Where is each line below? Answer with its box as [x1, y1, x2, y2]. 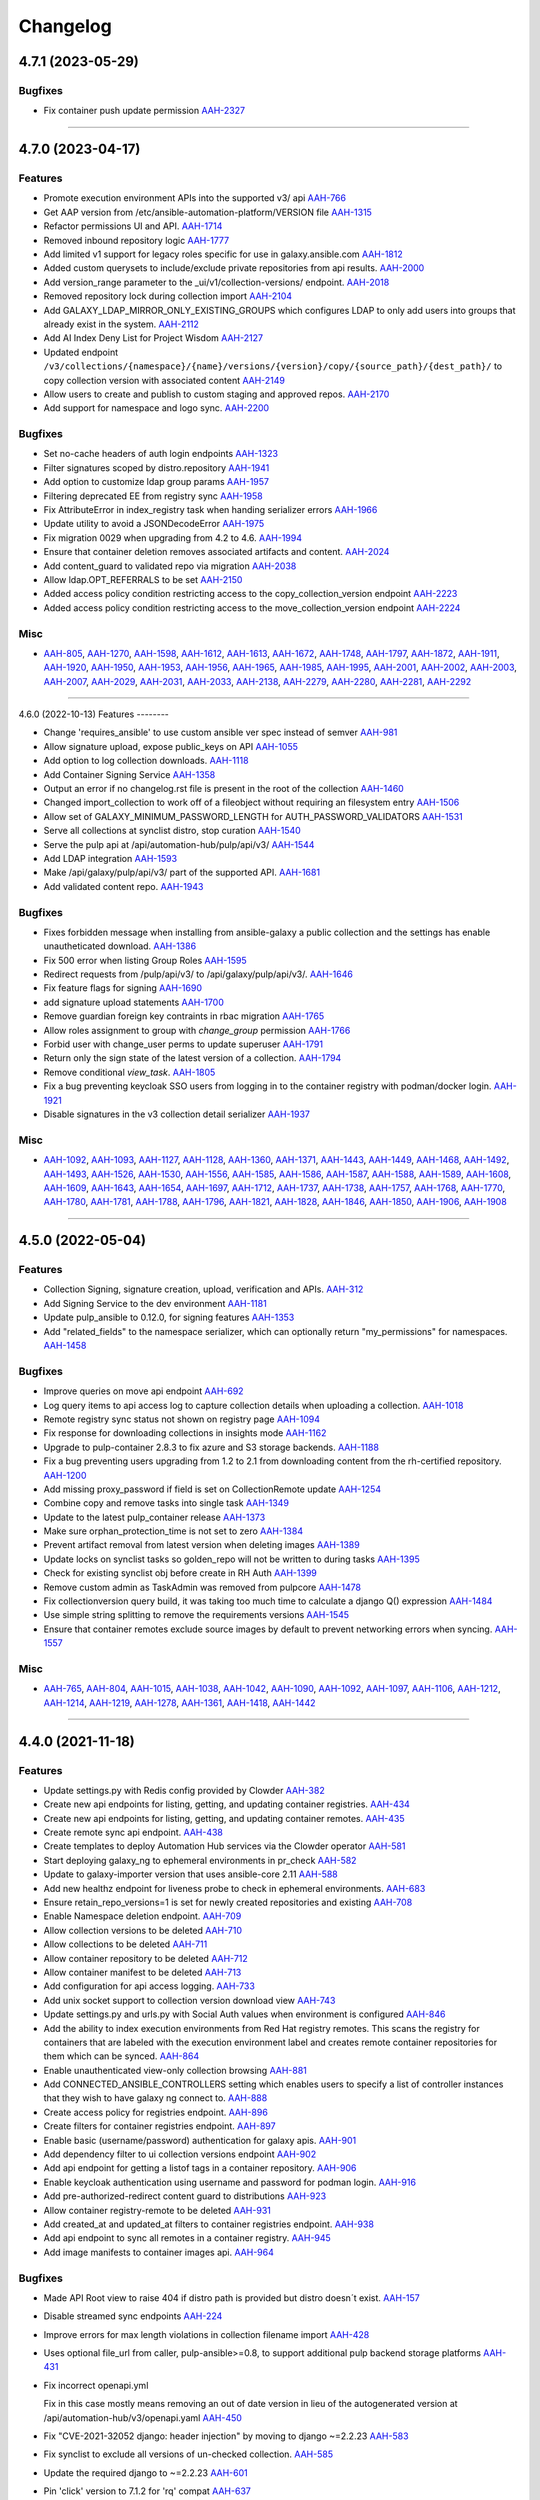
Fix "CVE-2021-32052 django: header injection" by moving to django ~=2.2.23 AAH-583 [43, 2430, 409, 2442]
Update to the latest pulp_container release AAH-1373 [43, 1511, 266, 1523]
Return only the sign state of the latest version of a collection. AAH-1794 [43, 1052, 342, 1064]
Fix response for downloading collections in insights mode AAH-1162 [43, 1427, 327, 1439]
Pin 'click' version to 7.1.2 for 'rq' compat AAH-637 [43, 2485, 252, 2497]
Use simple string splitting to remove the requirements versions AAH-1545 [43, 1609, 350, 1621]
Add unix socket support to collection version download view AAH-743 [43, 1994, 336, 2006]
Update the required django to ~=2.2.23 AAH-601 [43, 2466, 249, 2479]
